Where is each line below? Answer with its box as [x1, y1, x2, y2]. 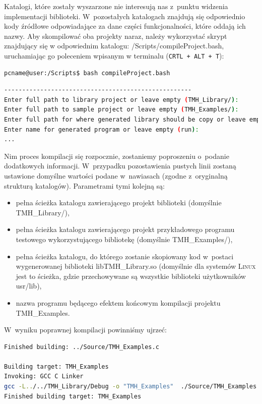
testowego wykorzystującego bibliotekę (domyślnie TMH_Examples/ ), [16, 234, 233, 244]
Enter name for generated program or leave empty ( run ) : [4, 126, 199, 133]
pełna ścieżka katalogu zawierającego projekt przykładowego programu [16, 224, 235, 235]
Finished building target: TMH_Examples [4, 392, 142, 400]
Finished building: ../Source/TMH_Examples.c [4, 343, 159, 351]
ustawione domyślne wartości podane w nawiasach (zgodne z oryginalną [4, 170, 228, 181]
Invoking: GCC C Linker [4, 373, 84, 380]
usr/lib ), [16, 280, 42, 291]
